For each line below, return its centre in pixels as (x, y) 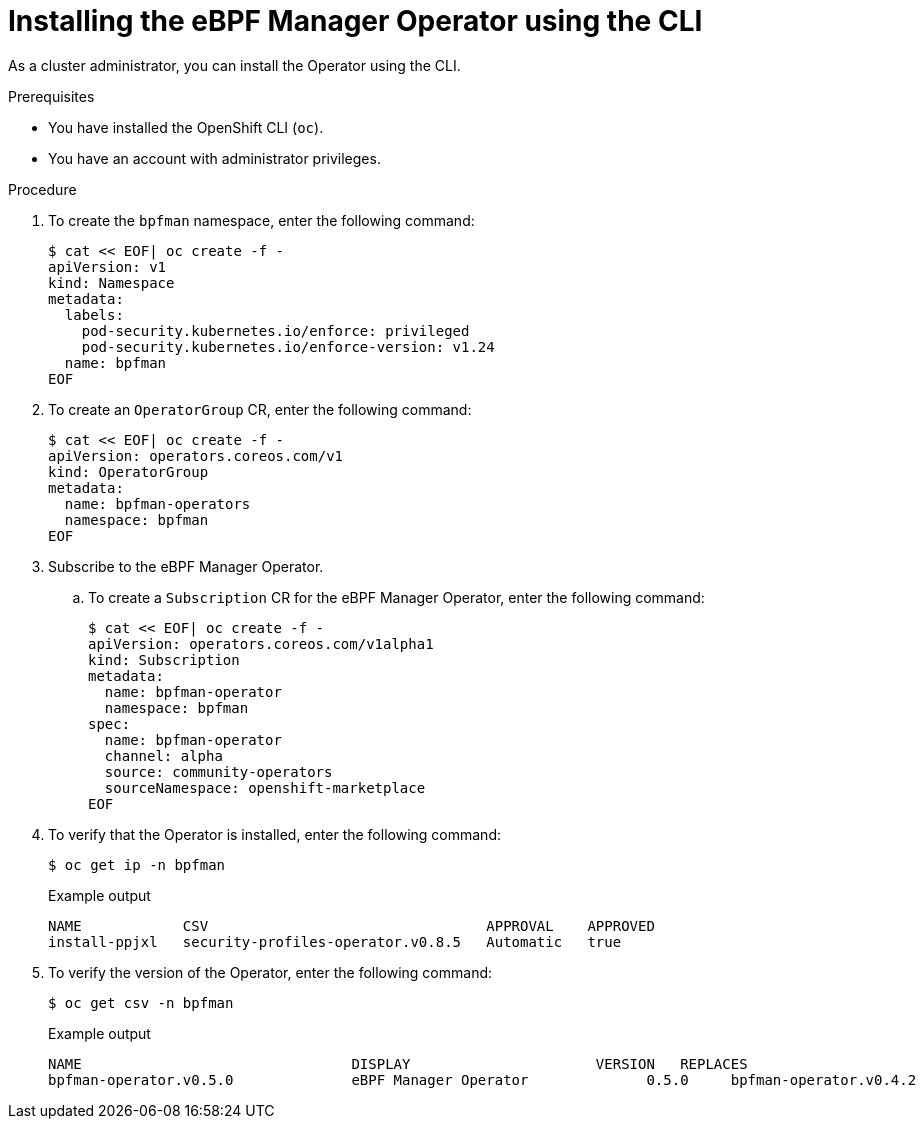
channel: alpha (163, 755)
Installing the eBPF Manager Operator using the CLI (355, 21)
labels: (94, 314)
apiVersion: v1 (107, 266)
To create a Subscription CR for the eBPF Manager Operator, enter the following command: (396, 597)
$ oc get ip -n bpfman (137, 864)
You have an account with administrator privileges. (214, 158)
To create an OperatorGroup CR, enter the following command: (260, 409)
